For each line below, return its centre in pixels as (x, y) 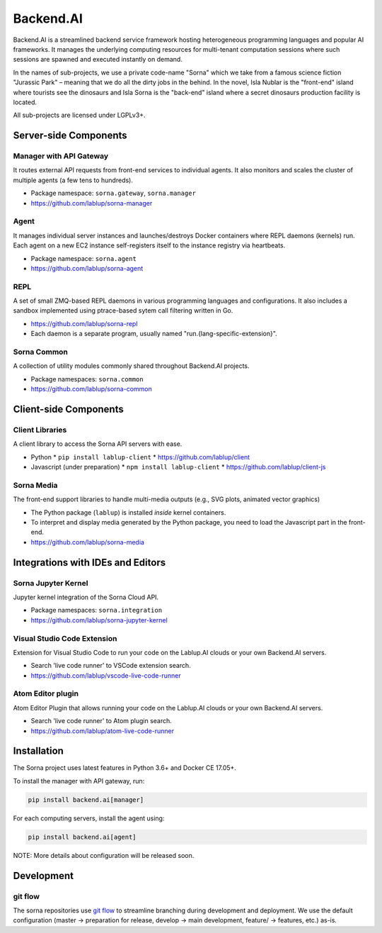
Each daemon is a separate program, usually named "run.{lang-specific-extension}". (154, 334)
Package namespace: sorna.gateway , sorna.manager (113, 193)
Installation (38, 751)
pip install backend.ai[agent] (82, 837)
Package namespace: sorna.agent (84, 258)
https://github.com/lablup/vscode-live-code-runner (106, 675)
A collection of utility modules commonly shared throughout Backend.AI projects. (132, 366)
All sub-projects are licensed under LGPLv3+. (79, 115)
